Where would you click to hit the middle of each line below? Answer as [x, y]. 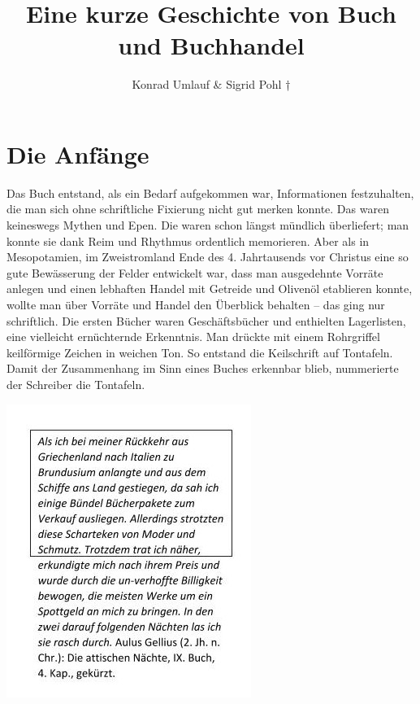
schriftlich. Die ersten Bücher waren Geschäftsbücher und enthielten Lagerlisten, [206, 320]
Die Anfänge [78, 153]
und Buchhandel [211, 45]
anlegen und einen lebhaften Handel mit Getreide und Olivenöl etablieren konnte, [210, 289]
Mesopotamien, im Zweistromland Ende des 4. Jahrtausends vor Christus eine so [208, 257]
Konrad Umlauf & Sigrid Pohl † [211, 84]
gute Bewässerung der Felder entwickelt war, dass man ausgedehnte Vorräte [195, 272]
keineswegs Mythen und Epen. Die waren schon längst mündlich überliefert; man [208, 225]
